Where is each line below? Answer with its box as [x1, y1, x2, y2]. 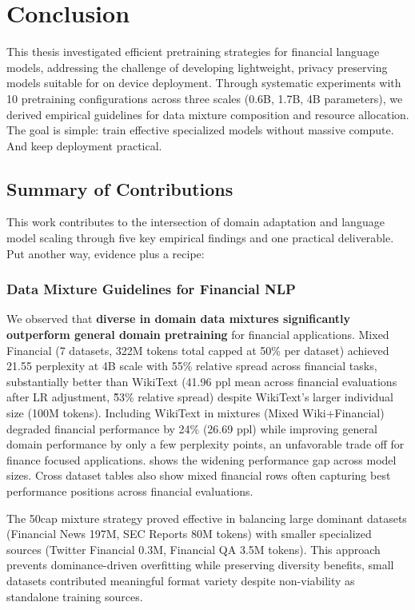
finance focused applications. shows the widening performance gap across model [6, 451, 397, 468]
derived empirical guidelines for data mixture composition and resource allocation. [6, 106, 409, 122]
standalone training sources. [6, 588, 143, 604]
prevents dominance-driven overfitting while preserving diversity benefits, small [6, 556, 394, 573]
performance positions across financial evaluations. [6, 483, 253, 500]
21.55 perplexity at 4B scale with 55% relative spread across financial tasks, [6, 357, 377, 374]
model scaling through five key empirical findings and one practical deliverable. [6, 229, 394, 246]
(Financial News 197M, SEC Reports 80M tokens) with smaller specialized [6, 525, 372, 542]
